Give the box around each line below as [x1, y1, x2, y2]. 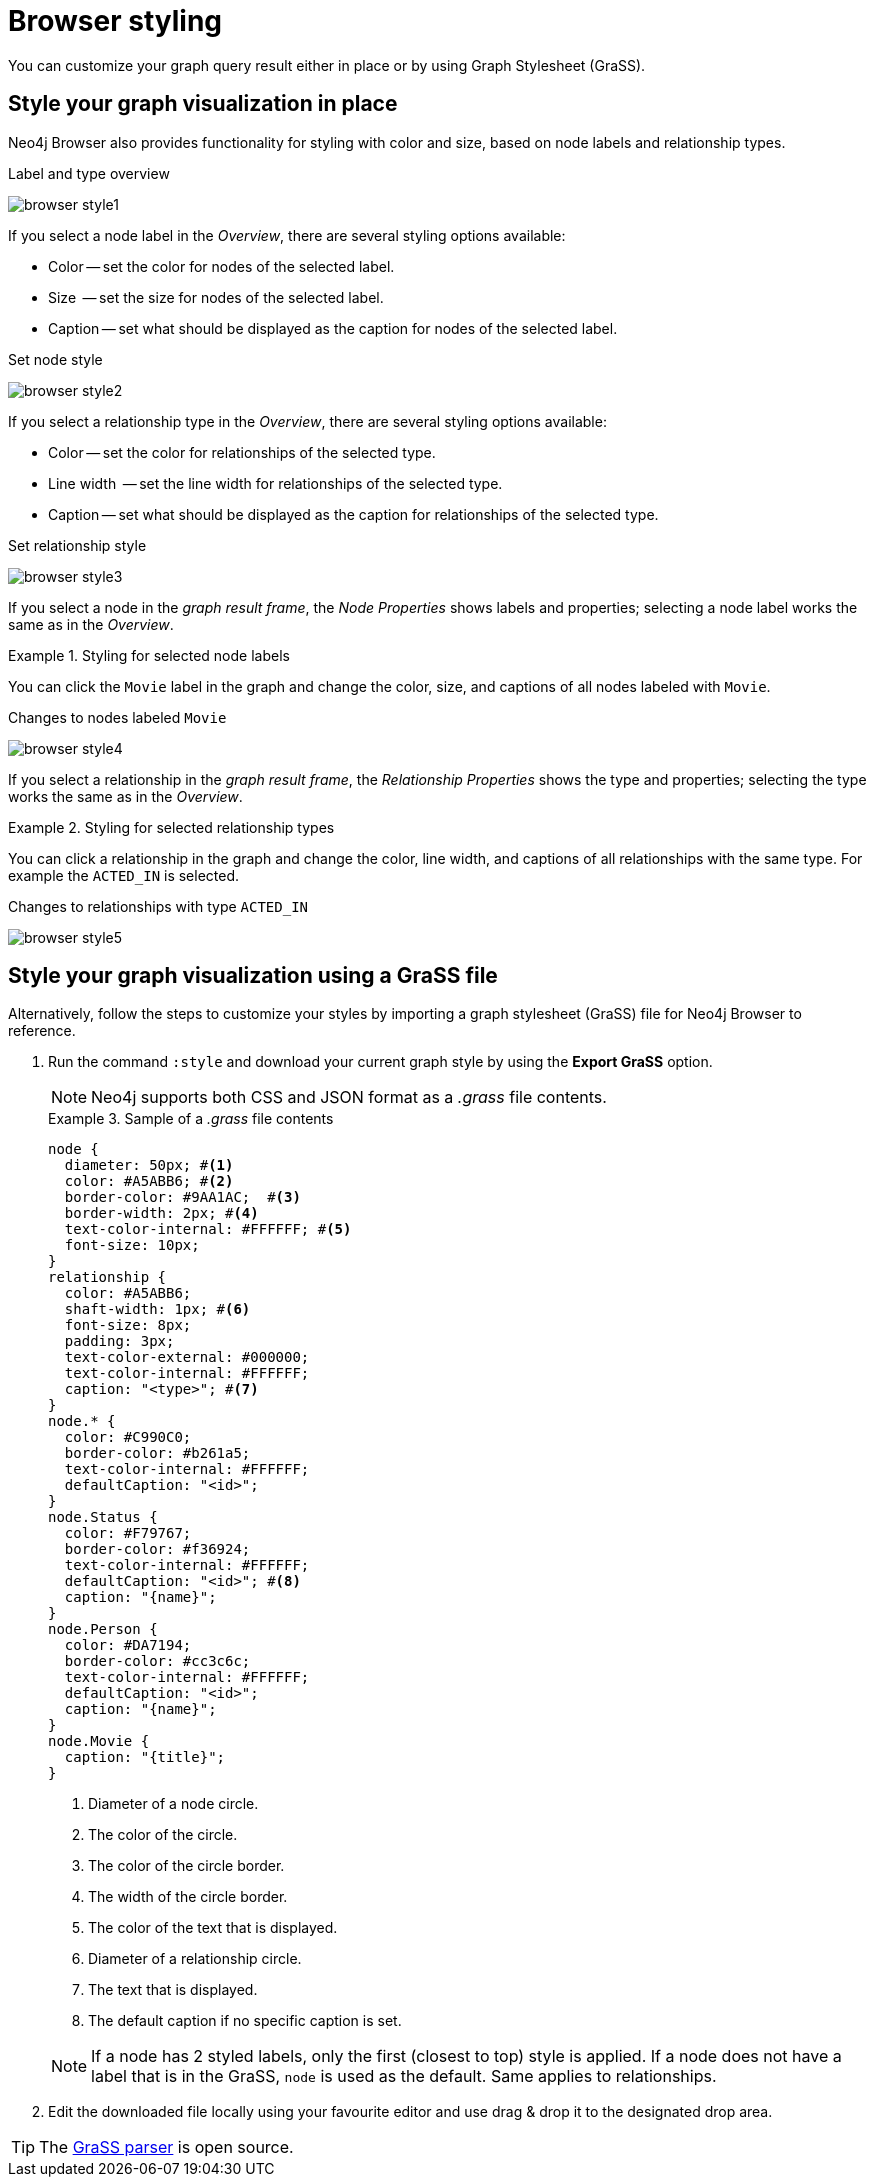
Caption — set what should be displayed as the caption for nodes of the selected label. [48, 319, 618, 337]
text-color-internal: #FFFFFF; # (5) [64, 1221, 352, 1238]
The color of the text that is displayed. [88, 1919, 338, 1937]
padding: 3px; [64, 1333, 175, 1350]
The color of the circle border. [88, 1857, 285, 1875]
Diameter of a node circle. [88, 1795, 259, 1813]
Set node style [8, 350, 103, 368]
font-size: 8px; [64, 1317, 192, 1334]
